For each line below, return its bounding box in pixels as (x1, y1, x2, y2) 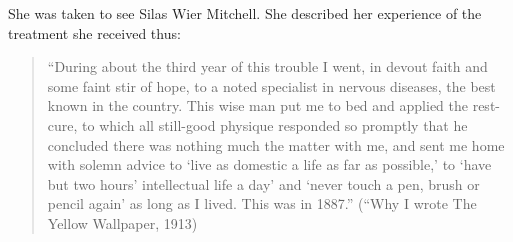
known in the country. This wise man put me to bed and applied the (47, 95, 469, 116)
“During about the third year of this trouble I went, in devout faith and (47, 56, 488, 77)
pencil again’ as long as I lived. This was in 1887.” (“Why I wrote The (47, 193, 477, 214)
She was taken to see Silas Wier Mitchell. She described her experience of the (8, 3, 482, 23)
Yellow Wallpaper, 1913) (47, 212, 198, 233)
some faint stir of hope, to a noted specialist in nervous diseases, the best (47, 75, 496, 96)
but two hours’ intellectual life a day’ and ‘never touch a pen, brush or (47, 173, 480, 194)
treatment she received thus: (8, 22, 181, 43)
